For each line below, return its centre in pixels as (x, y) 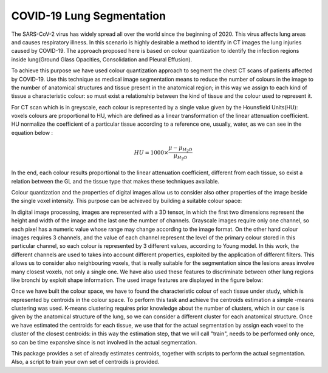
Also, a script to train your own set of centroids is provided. (85, 362)
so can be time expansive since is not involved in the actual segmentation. (104, 342)
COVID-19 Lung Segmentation (89, 16)
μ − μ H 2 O (180, 149)
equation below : (32, 132)
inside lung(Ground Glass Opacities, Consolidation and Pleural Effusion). (102, 59)
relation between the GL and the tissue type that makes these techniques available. (115, 181)
